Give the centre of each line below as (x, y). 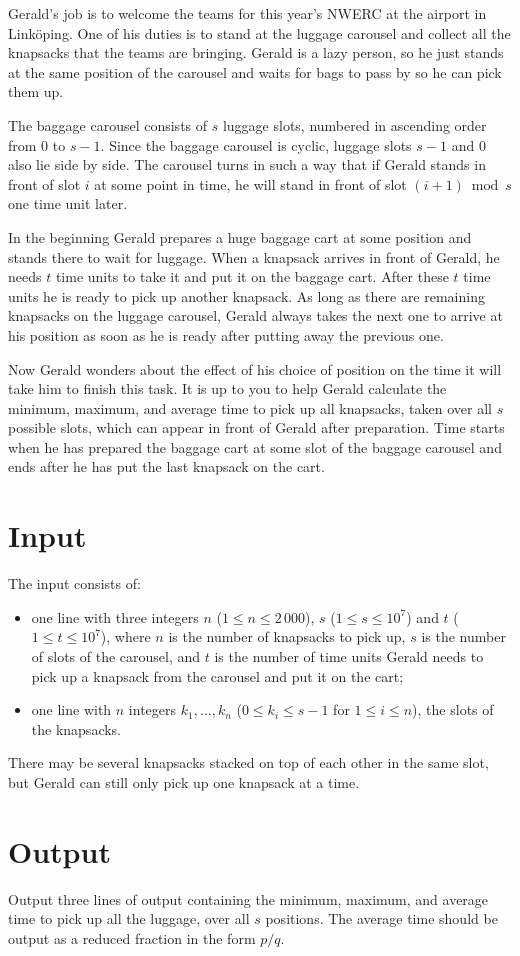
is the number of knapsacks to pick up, (287, 636)
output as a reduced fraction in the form (132, 937)
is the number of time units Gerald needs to (349, 655)
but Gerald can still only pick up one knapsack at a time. (184, 781)
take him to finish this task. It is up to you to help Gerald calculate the (227, 388)
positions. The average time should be (381, 918)
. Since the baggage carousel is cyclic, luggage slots (256, 144)
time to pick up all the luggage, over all (129, 918)
